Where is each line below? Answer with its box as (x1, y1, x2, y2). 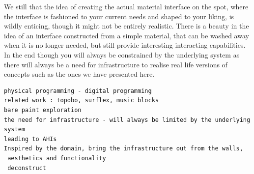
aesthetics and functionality (7, 154, 106, 162)
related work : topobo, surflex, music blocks (4, 97, 159, 104)
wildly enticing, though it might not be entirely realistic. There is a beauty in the (4, 21, 249, 31)
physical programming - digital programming (4, 87, 152, 94)
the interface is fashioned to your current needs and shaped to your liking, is (4, 11, 234, 21)
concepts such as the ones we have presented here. (4, 69, 155, 79)
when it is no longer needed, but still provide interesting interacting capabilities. (4, 40, 246, 50)
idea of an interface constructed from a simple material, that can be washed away (4, 30, 249, 40)
